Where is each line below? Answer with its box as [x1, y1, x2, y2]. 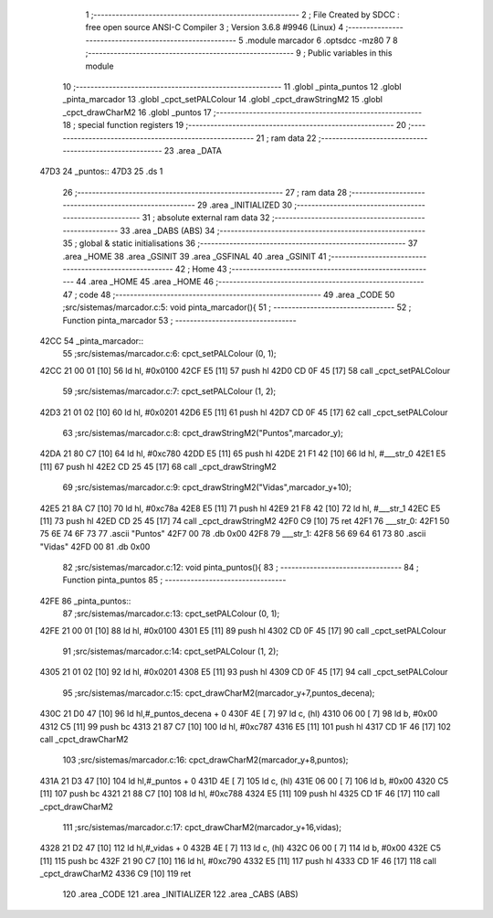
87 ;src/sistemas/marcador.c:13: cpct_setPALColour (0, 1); [62, 608, 280, 619]
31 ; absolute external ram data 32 [142, 212, 270, 223]
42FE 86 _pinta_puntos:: [39, 595, 131, 606]
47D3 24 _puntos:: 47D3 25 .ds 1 [39, 165, 163, 177]
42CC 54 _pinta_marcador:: [39, 335, 144, 347]
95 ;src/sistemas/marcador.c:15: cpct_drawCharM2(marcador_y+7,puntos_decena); [62, 687, 375, 699]
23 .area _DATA [163, 144, 223, 155]
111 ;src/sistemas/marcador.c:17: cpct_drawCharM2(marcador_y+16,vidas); [62, 821, 342, 832]
